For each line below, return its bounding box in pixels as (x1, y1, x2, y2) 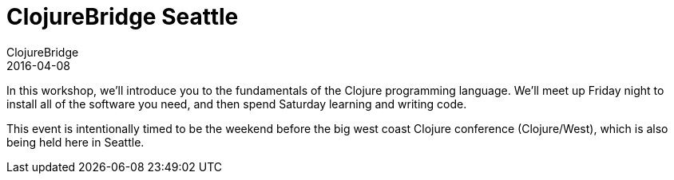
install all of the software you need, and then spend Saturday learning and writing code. (6, 96, 467, 111)
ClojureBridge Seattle (6, 3, 239, 30)
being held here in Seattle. (6, 135, 145, 149)
